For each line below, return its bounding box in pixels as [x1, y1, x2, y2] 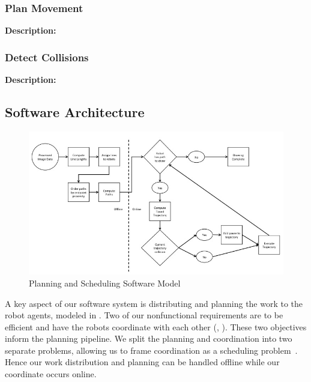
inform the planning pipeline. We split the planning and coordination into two [5, 332, 292, 345]
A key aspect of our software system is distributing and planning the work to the [5, 297, 303, 309]
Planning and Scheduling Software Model [29, 276, 181, 289]
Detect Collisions [5, 49, 89, 64]
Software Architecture [5, 103, 145, 121]
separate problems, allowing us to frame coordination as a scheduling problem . [5, 344, 298, 356]
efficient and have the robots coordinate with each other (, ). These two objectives [5, 320, 307, 333]
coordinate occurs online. [5, 368, 97, 380]
